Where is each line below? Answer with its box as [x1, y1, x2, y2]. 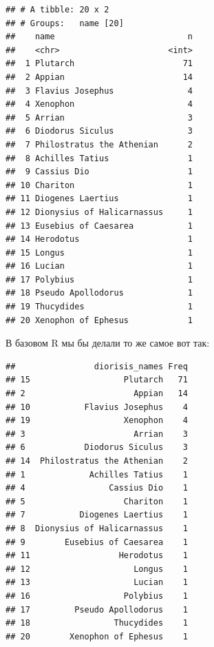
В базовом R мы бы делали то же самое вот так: [6, 336, 210, 350]
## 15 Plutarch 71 [6, 375, 188, 385]
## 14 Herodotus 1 [6, 234, 193, 245]
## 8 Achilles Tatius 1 [6, 153, 193, 163]
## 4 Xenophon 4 [6, 99, 193, 110]
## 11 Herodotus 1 [6, 551, 188, 561]
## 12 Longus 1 [6, 564, 188, 574]
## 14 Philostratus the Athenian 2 [6, 456, 188, 466]
